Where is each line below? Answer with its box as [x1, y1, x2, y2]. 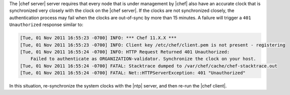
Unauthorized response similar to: [9, 21, 84, 27]
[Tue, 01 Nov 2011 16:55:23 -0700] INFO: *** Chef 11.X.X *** [20, 35, 177, 41]
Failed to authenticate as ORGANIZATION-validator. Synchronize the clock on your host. [30, 56, 256, 62]
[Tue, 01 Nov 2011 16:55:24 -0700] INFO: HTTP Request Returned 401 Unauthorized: [20, 49, 230, 54]
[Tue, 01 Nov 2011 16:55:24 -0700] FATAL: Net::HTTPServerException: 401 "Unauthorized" [20, 70, 246, 76]
